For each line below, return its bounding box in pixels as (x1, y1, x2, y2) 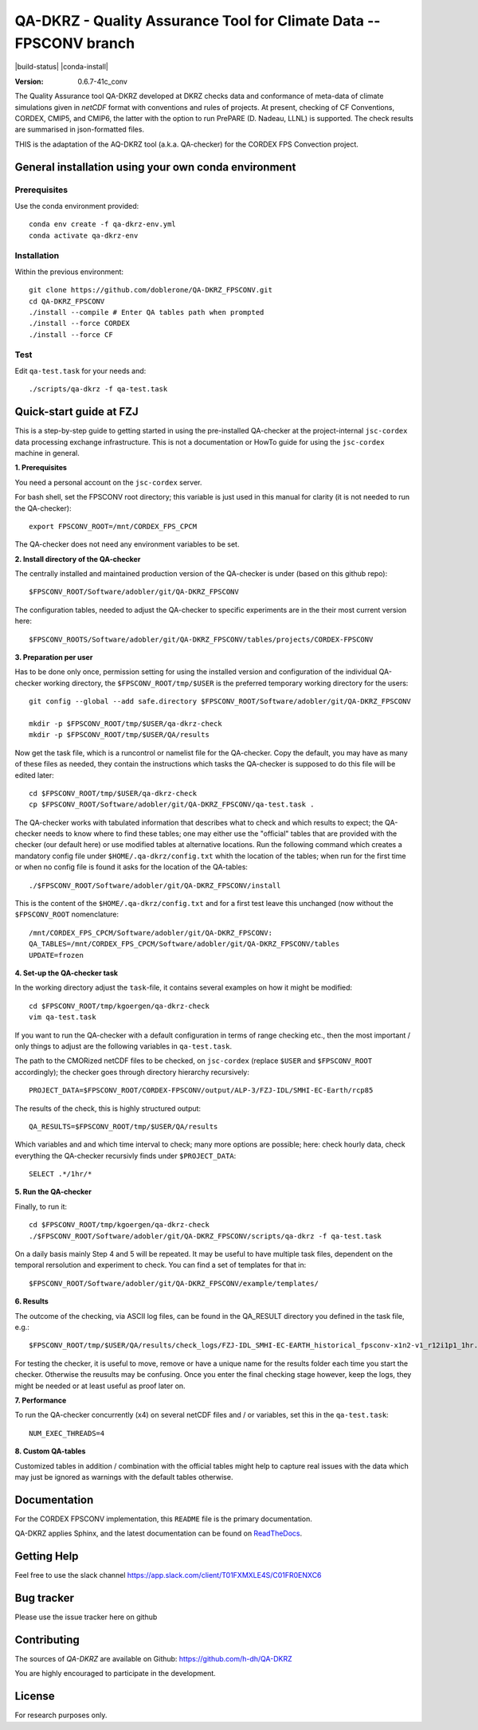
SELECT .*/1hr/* (29, 1170, 92, 1179)
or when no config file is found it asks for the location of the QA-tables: (14, 862, 249, 872)
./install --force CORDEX (29, 319, 131, 328)
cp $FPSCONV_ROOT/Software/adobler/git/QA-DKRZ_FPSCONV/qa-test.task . (29, 800, 315, 809)
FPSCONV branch (14, 34, 135, 52)
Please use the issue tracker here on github (14, 1612, 158, 1622)
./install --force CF (29, 330, 113, 339)
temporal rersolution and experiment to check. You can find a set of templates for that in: (14, 1260, 307, 1270)
